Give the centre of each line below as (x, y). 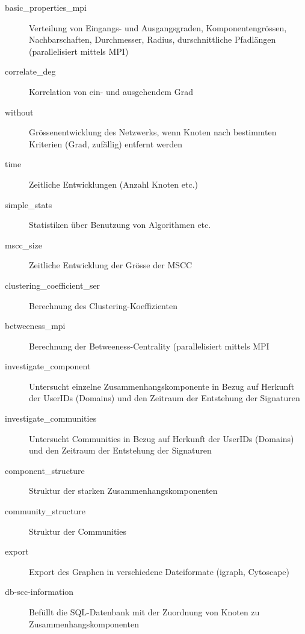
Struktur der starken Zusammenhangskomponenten (123, 491)
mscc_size (23, 245)
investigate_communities (51, 418)
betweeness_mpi (35, 326)
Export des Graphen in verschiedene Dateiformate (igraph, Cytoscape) (159, 571)
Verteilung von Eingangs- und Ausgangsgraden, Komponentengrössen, (158, 27)
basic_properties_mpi (46, 7)
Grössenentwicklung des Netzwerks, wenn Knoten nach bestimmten (153, 132)
